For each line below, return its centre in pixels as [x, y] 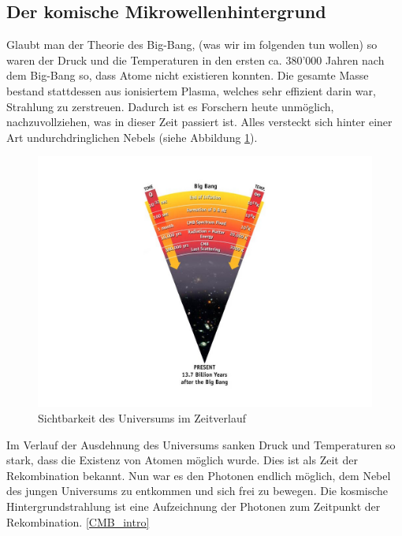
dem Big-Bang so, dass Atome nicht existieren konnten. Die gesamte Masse [188, 75]
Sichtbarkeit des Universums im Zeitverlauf [142, 417]
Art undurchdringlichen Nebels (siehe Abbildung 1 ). [132, 137]
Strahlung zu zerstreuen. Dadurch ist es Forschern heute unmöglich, [170, 106]
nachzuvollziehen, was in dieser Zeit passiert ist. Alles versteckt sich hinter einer [199, 122]
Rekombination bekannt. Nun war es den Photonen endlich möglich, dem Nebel [199, 475]
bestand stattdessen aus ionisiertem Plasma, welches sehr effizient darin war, [191, 90]
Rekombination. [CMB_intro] [78, 521]
